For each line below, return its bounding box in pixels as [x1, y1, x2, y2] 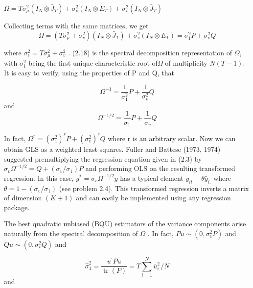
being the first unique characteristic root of [28, 58, 158, 68]
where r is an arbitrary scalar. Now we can [108, 133, 236, 143]
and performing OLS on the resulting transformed [85, 163, 235, 173]
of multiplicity [165, 58, 207, 68]
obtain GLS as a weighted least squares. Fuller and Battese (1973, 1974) [4, 144, 221, 154]
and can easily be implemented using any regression [76, 192, 231, 203]
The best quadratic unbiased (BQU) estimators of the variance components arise [4, 218, 246, 229]
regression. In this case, [4, 172, 74, 183]
